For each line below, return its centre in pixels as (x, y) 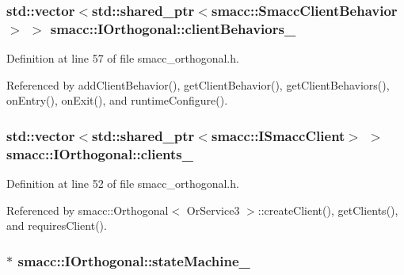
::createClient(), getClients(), (328, 210)
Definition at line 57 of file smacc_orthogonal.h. (123, 58)
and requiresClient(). (57, 225)
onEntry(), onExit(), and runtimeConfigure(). (117, 100)
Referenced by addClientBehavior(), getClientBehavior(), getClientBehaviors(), (198, 84)
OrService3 (213, 210)
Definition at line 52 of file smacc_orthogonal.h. (123, 183)
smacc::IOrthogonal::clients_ (100, 153)
